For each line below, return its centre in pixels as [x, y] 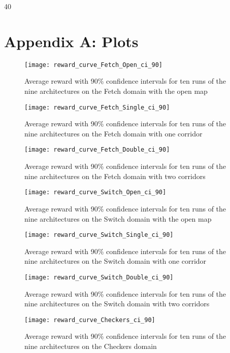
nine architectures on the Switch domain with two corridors [117, 304]
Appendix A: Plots [71, 41]
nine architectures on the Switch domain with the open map [118, 218]
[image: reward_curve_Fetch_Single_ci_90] [97, 107]
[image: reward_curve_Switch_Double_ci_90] [99, 277]
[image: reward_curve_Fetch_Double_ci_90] [97, 150]
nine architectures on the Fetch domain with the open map [116, 91]
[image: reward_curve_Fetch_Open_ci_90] [94, 65]
